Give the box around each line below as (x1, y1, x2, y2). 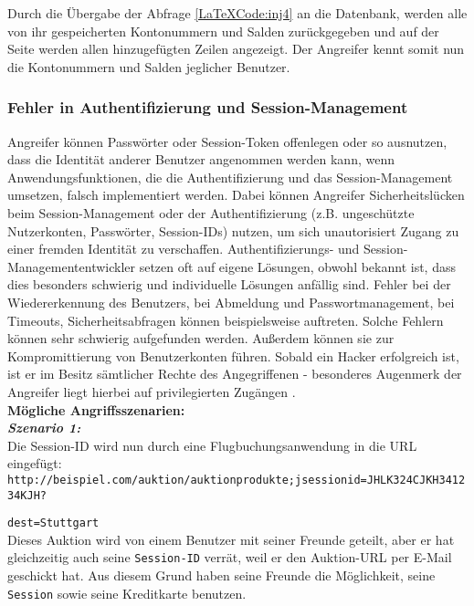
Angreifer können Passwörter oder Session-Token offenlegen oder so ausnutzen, (7, 131, 448, 151)
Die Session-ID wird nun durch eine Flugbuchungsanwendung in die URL (7, 435, 417, 454)
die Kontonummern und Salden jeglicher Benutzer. (7, 57, 290, 76)
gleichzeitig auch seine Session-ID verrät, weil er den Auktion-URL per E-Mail (7, 548, 452, 567)
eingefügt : (7, 454, 62, 473)
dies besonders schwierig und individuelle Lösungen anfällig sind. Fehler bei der (7, 275, 451, 294)
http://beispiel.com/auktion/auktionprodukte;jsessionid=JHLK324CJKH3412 (7, 473, 466, 486)
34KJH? (7, 488, 47, 502)
